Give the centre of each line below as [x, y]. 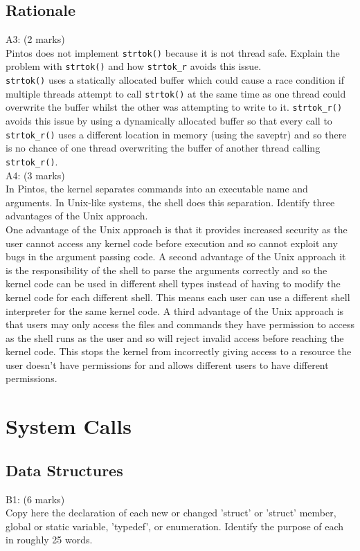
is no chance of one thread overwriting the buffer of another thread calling [163, 148]
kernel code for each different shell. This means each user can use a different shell [178, 297]
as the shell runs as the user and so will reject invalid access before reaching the [175, 337]
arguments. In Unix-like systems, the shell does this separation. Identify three [170, 202]
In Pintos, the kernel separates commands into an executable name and [157, 189]
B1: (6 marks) [35, 499]
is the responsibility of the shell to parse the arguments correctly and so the [166, 270]
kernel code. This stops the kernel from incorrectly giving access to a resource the [179, 351]
